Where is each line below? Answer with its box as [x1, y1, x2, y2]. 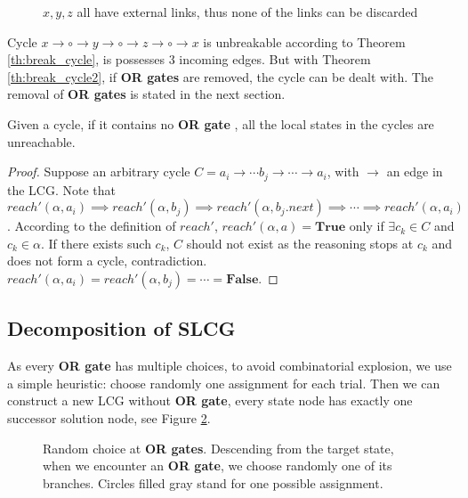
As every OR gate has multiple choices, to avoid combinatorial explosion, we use [7, 356, 452, 375]
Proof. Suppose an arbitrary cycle [7, 162, 190, 181]
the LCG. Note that [7, 180, 117, 199]
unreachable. [7, 132, 76, 151]
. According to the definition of [7, 216, 176, 235]
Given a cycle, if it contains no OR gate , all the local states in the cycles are [7, 114, 434, 133]
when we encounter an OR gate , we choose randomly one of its [43, 456, 392, 475]
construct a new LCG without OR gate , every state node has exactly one [7, 391, 413, 410]
